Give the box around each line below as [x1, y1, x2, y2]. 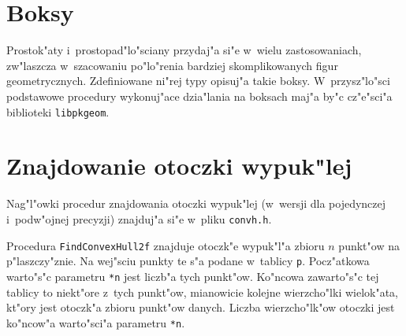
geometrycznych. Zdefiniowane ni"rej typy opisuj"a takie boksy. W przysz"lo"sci [6, 72, 390, 89]
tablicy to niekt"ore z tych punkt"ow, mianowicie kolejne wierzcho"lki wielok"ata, [6, 283, 399, 300]
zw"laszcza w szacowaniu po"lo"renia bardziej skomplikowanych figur [6, 57, 338, 73]
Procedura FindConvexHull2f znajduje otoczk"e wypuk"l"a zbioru [6, 237, 325, 253]
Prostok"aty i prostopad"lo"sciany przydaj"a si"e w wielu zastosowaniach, [6, 42, 362, 58]
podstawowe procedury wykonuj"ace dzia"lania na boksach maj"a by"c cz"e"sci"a [6, 87, 393, 104]
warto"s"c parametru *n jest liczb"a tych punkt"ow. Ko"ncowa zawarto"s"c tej [6, 268, 379, 284]
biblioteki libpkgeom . [6, 103, 110, 120]
